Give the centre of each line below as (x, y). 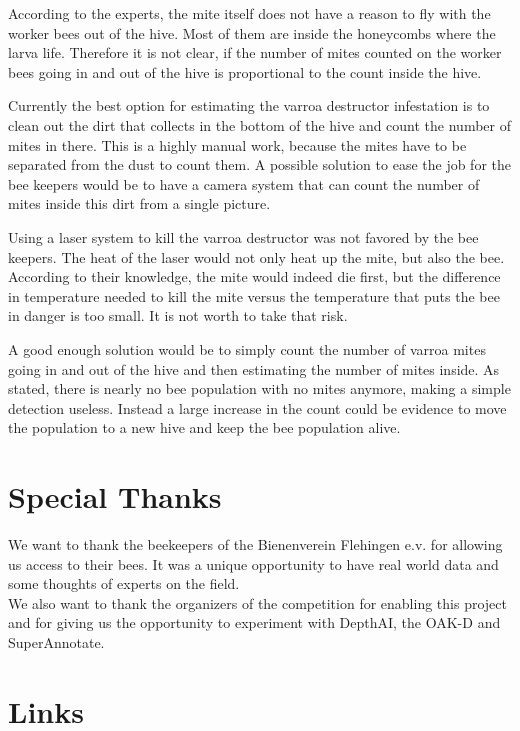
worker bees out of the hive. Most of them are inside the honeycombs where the (252, 32)
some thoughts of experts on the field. (124, 583)
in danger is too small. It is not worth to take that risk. (178, 315)
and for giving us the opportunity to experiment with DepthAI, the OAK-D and (254, 622)
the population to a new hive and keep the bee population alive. (204, 427)
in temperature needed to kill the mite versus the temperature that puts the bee (254, 295)
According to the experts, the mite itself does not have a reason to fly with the (249, 13)
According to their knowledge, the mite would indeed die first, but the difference (254, 276)
